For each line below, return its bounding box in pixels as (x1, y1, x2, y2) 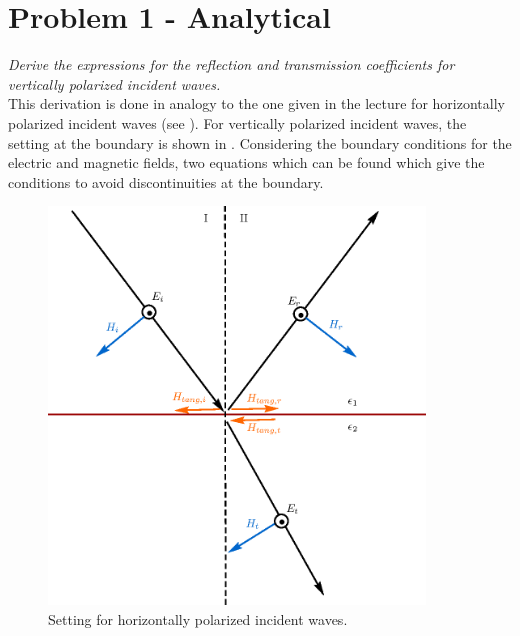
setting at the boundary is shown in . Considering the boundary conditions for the (8, 132, 512, 153)
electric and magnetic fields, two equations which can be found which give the (8, 152, 485, 173)
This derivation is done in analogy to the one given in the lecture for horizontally (8, 93, 505, 114)
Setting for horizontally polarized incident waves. (48, 608, 348, 629)
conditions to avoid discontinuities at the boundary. (8, 171, 324, 192)
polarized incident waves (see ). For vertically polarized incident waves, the (8, 112, 467, 133)
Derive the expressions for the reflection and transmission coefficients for (8, 54, 455, 75)
